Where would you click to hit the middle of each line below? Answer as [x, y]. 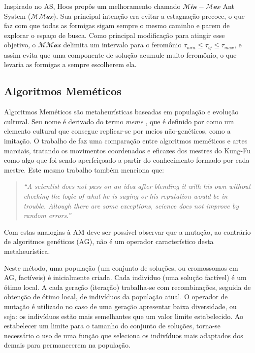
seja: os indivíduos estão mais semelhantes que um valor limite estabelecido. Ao [124, 316]
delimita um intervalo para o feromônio [122, 45]
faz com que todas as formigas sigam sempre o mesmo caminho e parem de [117, 25]
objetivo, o [20, 45]
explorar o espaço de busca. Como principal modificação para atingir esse [114, 35]
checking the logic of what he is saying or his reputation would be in [126, 195]
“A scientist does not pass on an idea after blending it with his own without [137, 186]
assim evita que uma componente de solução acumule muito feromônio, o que [120, 54]
